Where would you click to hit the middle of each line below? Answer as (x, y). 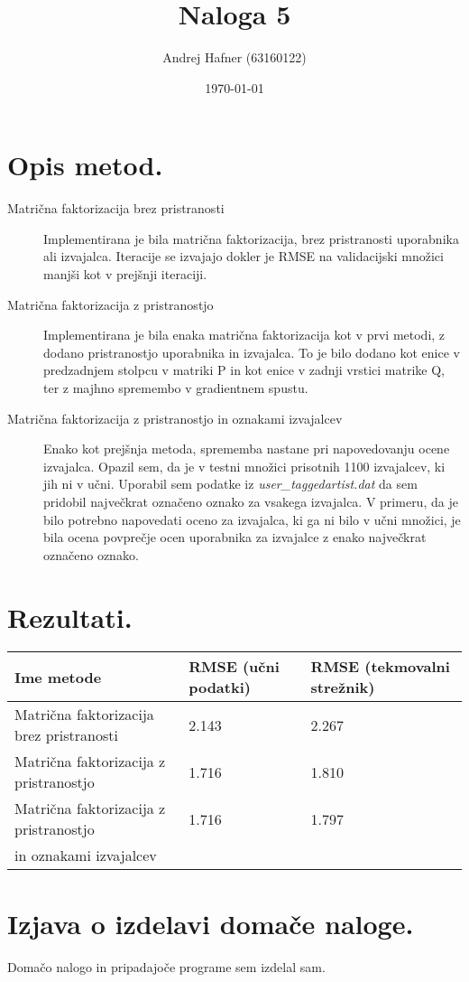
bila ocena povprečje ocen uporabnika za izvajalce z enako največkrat (235, 537)
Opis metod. (85, 165)
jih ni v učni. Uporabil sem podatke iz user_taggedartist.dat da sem (230, 484)
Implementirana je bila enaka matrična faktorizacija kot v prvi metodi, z (244, 335)
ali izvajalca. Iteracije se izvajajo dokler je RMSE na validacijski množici (244, 256)
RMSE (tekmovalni (380, 667)
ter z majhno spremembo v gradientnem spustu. (176, 388)
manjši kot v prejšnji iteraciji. (125, 274)
